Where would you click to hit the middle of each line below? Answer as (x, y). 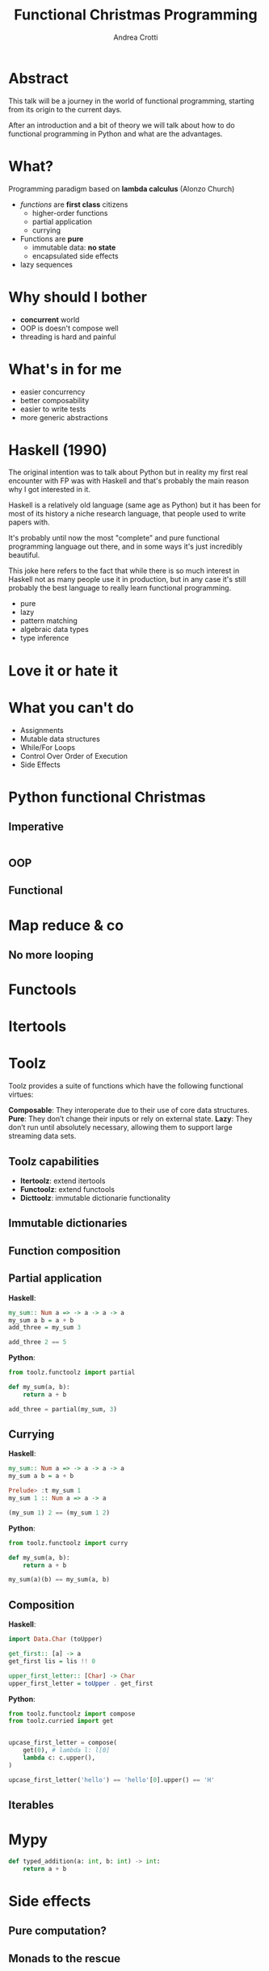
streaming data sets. (42, 1136)
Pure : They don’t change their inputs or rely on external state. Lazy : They (130, 1119)
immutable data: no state (74, 247)
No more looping (51, 955)
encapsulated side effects (75, 255)
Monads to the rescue (65, 1958)
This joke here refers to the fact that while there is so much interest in (124, 571)
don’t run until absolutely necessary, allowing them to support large (120, 1127)
